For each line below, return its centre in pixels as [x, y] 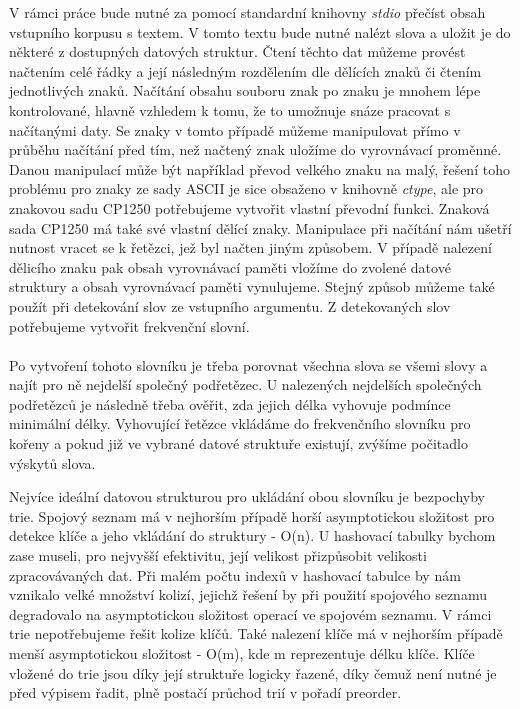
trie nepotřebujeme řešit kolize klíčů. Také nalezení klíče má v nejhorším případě [256, 633]
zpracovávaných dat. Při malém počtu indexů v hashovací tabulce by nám [235, 574]
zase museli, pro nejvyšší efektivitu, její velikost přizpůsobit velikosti [218, 555]
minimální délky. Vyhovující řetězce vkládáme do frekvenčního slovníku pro [240, 423]
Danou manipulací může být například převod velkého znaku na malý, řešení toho [259, 168]
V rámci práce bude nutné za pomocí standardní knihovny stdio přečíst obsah [247, 12]
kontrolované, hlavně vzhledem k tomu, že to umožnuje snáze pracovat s [230, 109]
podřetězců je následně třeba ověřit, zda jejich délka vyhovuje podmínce [230, 403]
